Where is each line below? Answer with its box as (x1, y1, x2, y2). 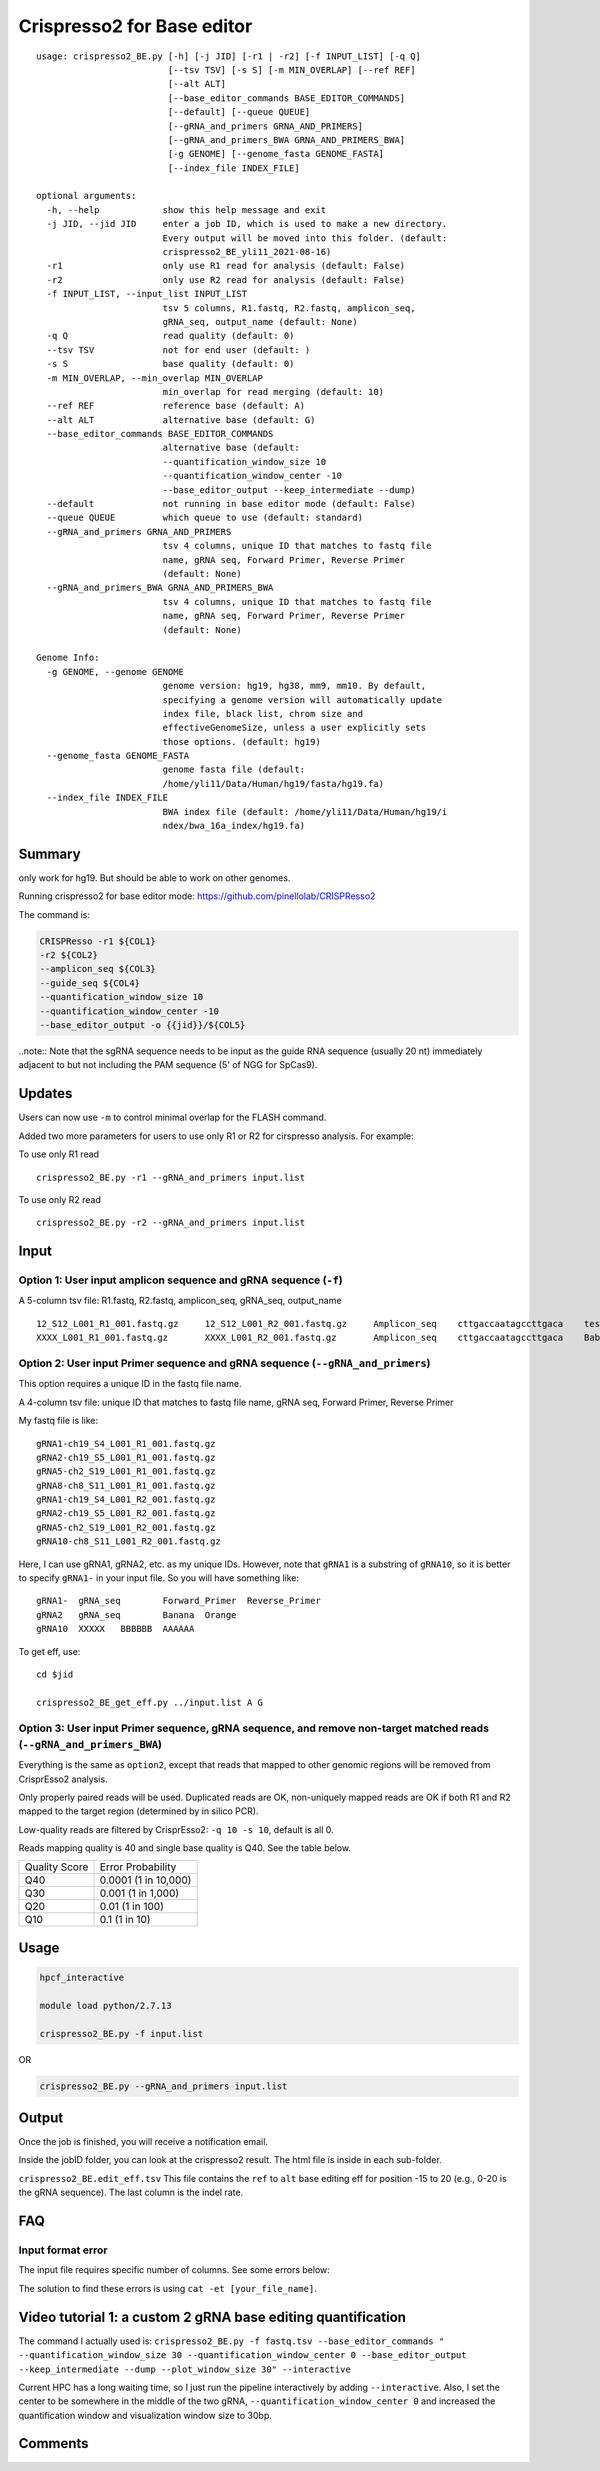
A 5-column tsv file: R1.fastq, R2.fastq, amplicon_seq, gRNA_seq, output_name (18, 1295, 342, 1307)
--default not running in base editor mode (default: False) (46, 498, 416, 510)
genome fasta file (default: (162, 764, 305, 775)
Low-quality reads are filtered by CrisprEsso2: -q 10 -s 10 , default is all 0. (18, 1823, 334, 1835)
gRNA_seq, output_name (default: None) (162, 316, 359, 327)
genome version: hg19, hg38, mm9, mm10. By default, (162, 680, 427, 692)
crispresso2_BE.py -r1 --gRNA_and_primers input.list (36, 1171, 305, 1183)
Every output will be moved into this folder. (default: (162, 232, 448, 244)
